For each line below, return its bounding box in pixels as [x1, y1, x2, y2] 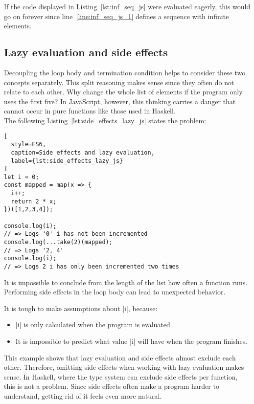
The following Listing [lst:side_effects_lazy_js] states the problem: [4, 115, 206, 125]
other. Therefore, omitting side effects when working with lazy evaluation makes [4, 362, 244, 372]
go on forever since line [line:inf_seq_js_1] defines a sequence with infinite [4, 11, 229, 21]
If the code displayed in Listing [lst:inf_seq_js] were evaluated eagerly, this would [4, 1, 251, 11]
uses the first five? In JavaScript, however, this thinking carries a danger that [4, 96, 236, 106]
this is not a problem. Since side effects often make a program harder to [4, 381, 219, 391]
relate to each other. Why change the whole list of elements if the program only [4, 87, 243, 97]
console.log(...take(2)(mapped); [4, 239, 113, 246]
